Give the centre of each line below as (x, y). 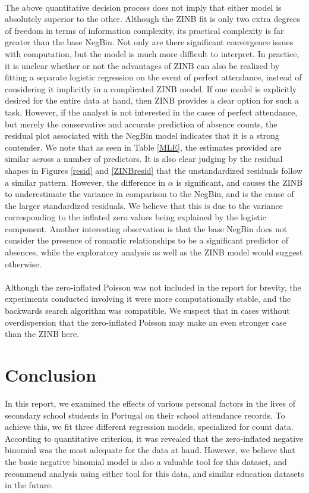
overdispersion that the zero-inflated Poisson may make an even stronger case (146, 322)
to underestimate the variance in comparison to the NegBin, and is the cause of (149, 194)
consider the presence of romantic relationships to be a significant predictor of (147, 240)
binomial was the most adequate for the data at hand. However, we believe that (150, 450)
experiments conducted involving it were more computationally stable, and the (148, 299)
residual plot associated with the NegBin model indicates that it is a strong (142, 135)
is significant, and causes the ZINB (239, 182)
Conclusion (51, 375)
